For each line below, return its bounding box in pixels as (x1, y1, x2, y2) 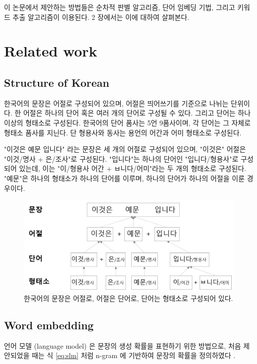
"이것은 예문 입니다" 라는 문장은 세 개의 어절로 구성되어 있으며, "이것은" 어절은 (4, 144, 246, 154)
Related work (4, 41, 98, 61)
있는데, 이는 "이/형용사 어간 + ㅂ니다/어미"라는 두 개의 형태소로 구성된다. (19, 163, 247, 174)
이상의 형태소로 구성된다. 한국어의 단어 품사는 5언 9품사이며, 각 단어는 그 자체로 (4, 117, 251, 127)
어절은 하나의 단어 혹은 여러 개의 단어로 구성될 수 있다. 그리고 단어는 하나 (23, 108, 251, 118)
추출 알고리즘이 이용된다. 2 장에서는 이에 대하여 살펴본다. (12, 11, 190, 22)
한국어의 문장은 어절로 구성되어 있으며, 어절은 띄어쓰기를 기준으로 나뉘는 (4, 98, 229, 108)
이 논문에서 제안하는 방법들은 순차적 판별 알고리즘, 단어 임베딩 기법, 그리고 (4, 2, 235, 12)
